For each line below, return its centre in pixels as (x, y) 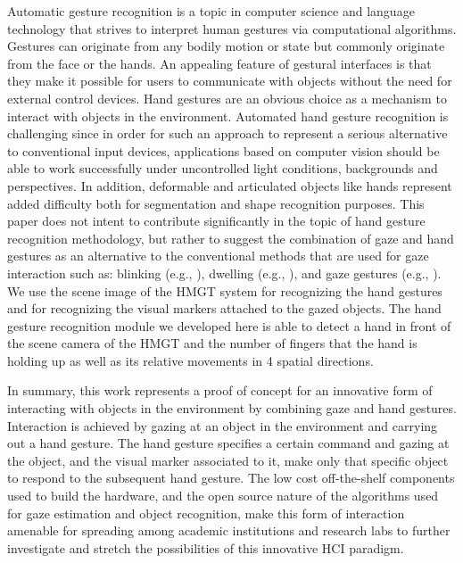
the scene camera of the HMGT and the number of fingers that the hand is (212, 343)
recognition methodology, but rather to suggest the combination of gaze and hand (231, 238)
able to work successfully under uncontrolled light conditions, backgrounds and (223, 168)
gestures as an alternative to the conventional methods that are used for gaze (218, 256)
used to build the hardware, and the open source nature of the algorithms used (223, 496)
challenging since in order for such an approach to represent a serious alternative (227, 133)
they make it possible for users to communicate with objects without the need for (230, 81)
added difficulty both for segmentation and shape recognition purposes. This (216, 203)
